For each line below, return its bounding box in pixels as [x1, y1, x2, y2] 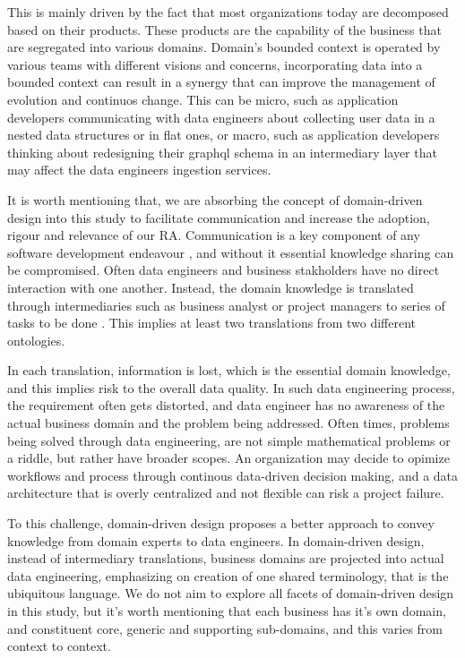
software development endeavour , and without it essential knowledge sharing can [7, 243, 454, 261]
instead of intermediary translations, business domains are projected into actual [7, 549, 444, 568]
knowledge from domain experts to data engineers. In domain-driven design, [7, 531, 425, 550]
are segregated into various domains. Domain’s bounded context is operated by [7, 38, 441, 56]
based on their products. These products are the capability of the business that [7, 20, 442, 38]
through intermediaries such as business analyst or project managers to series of [7, 295, 445, 314]
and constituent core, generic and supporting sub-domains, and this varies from [7, 619, 443, 637]
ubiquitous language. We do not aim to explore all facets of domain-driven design [7, 584, 454, 602]
